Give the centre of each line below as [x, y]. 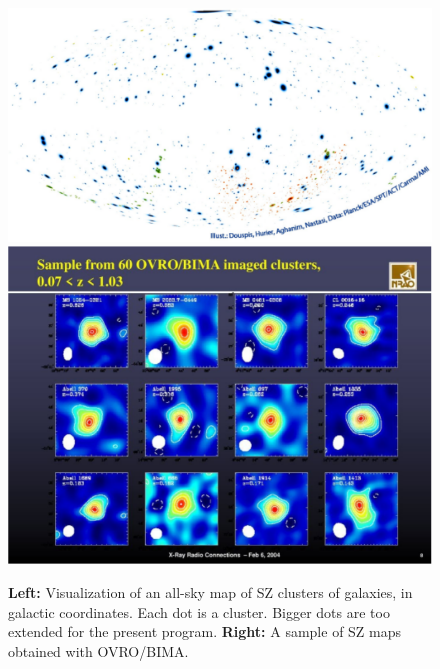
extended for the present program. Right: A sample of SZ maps [205, 631]
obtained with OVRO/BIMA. [98, 650]
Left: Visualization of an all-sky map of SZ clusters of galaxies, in [210, 591]
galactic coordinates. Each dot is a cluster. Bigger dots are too [199, 611]
